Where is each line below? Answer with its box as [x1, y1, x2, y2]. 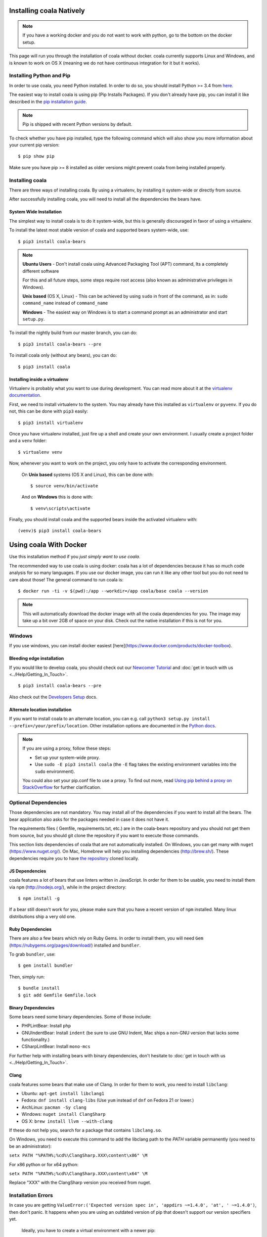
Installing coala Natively [9, 6, 85, 15]
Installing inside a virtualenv [9, 376, 69, 382]
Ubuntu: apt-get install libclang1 [21, 1091, 105, 1096]
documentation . [9, 392, 42, 398]
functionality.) [21, 1037, 50, 1043]
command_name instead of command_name [22, 300, 108, 306]
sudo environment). [35, 768, 75, 774]
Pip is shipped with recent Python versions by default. [22, 121, 133, 127]
